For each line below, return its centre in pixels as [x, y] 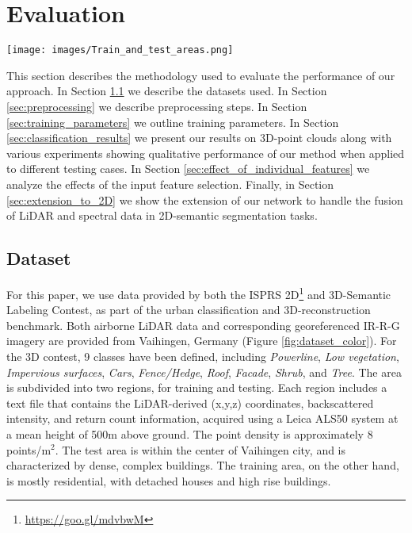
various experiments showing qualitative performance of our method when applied [206, 153]
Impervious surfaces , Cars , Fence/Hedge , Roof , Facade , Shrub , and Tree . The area [204, 372]
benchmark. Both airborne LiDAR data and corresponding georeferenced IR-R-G [203, 325]
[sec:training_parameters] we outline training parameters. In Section [173, 122]
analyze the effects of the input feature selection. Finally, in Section [170, 184]
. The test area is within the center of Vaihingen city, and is [200, 449]
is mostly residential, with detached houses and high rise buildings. [169, 480]
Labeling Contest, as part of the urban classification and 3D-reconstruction [189, 310]
